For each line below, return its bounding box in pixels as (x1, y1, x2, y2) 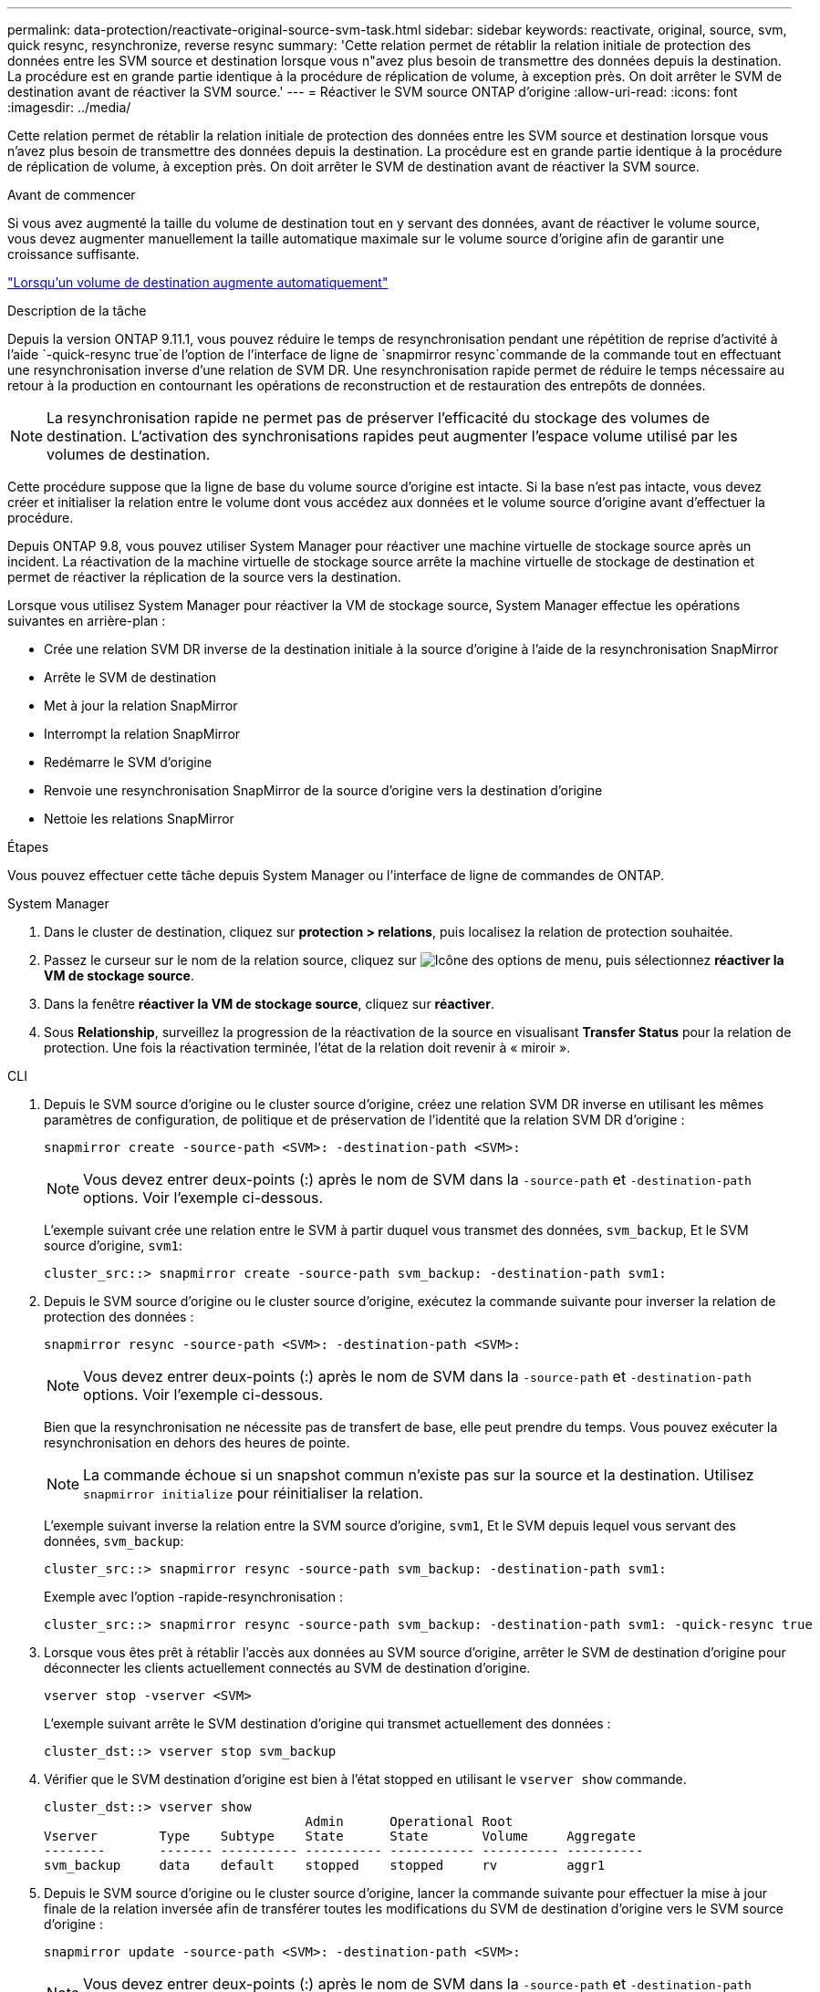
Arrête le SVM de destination (44, 669, 217, 685)
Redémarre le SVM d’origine (44, 754, 213, 770)
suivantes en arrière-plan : (7, 613, 166, 628)
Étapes (7, 839, 49, 855)
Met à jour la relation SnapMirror (44, 698, 238, 713)
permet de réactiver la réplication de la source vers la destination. (7, 569, 401, 585)
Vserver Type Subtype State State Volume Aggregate (44, 1829, 637, 1843)
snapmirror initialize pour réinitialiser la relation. (83, 1484, 423, 1502)
